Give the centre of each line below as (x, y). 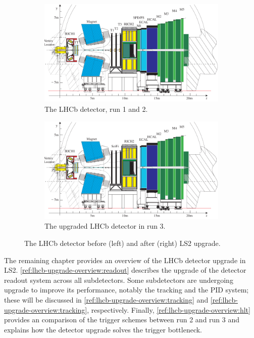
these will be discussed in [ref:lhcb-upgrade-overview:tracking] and (106, 300)
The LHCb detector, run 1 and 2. (96, 109)
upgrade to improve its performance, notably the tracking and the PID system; (126, 290)
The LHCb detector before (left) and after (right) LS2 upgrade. (122, 243)
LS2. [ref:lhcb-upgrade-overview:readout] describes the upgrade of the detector (125, 270)
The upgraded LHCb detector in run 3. (105, 226)
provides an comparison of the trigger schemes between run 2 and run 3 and (122, 320)
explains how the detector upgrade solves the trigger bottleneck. (103, 329)
